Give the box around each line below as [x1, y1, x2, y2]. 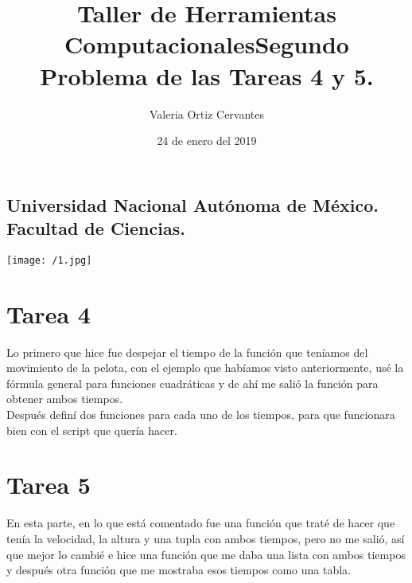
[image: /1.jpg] [6, 254, 92, 266]
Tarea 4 [6, 297, 91, 330]
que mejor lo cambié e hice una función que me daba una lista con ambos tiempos [6, 546, 406, 562]
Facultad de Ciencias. [6, 216, 185, 241]
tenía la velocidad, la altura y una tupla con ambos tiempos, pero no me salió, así [6, 530, 405, 546]
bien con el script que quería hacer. [6, 421, 177, 438]
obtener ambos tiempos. [6, 390, 123, 407]
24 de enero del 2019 [157, 132, 257, 149]
